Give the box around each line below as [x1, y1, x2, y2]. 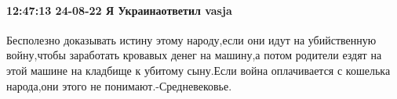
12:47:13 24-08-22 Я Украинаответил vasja [6, 2, 232, 18]
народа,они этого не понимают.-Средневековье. [6, 77, 232, 94]
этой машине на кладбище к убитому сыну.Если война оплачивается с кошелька [6, 62, 391, 78]
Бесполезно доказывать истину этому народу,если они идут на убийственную [6, 31, 377, 48]
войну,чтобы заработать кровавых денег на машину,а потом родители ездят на [6, 47, 382, 63]
